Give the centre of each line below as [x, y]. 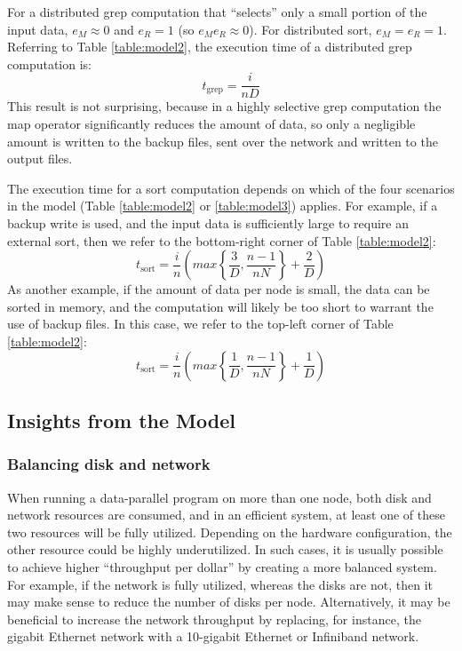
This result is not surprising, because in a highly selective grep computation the [224, 106]
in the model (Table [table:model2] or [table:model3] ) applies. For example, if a [223, 206]
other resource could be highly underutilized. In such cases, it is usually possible [225, 549]
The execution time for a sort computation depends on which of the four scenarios [231, 188]
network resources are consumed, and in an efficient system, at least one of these [226, 515]
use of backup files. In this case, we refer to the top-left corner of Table [200, 324]
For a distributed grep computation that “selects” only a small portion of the [217, 12]
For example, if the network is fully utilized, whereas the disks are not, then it [220, 584]
